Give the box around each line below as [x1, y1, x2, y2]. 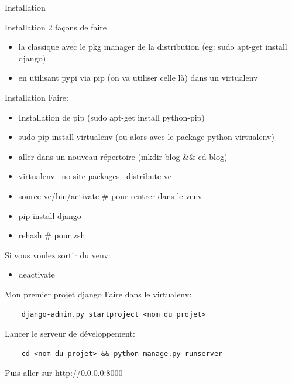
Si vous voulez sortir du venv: [5, 248, 111, 261]
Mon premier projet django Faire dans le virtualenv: [5, 288, 192, 300]
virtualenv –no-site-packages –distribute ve [18, 170, 172, 182]
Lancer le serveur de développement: [5, 327, 135, 340]
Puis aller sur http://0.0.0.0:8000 [5, 367, 123, 379]
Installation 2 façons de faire [5, 20, 107, 33]
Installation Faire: [5, 91, 68, 103]
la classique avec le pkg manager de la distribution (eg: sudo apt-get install [18, 40, 287, 53]
